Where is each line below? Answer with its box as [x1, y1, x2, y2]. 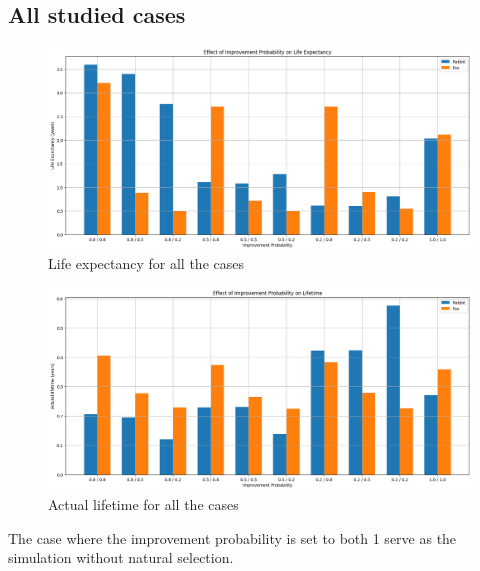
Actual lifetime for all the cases [48, 493, 239, 514]
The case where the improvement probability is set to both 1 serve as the [8, 527, 457, 548]
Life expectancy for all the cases [48, 253, 244, 274]
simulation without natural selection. [8, 547, 234, 568]
